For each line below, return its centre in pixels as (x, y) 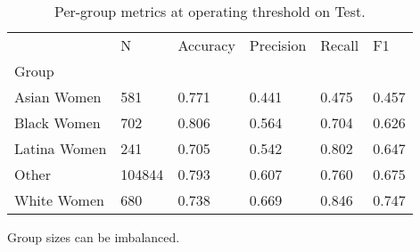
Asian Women (58, 97)
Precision (278, 45)
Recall (340, 45)
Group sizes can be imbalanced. (94, 237)
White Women (59, 200)
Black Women (58, 122)
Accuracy (206, 45)
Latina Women (61, 148)
